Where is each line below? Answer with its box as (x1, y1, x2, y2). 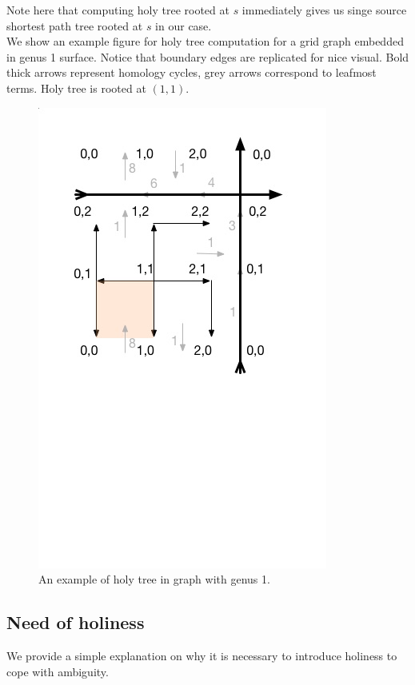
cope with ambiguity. (6, 663, 109, 679)
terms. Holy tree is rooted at (6, 79, 146, 96)
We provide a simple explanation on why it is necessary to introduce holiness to (6, 647, 397, 663)
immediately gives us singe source (241, 2, 407, 18)
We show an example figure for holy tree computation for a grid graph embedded (6, 33, 404, 50)
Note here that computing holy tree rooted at (6, 2, 229, 18)
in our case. (155, 17, 212, 34)
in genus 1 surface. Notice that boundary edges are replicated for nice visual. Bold (6, 48, 409, 65)
